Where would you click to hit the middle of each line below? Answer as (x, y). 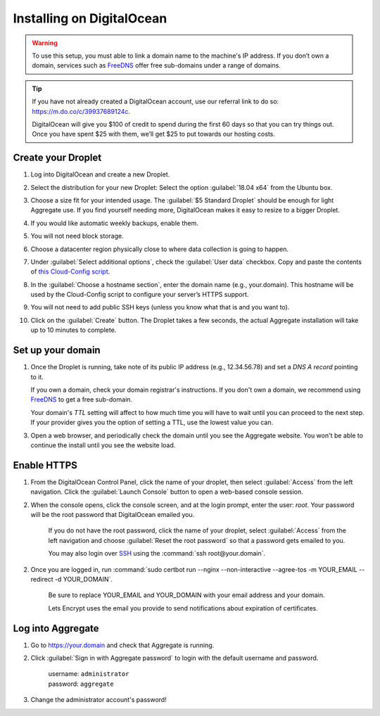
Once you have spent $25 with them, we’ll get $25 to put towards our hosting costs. (154, 134)
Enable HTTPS (45, 465)
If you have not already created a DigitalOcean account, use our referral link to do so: (156, 101)
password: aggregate (81, 684)
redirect (42, 579)
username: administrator (89, 674)
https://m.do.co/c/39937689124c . (81, 111)
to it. (37, 377)
